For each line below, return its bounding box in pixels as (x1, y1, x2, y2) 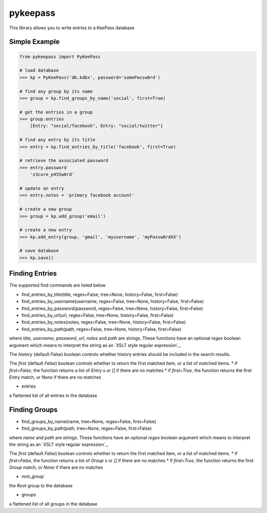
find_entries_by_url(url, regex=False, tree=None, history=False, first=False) (21, 312, 174, 318)
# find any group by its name (19, 88, 93, 94)
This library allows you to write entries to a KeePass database (9, 25, 134, 31)
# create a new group (19, 206, 72, 212)
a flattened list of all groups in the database (9, 501, 97, 507)
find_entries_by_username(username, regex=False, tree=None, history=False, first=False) (21, 298, 204, 304)
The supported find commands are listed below (9, 283, 106, 288)
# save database (19, 248, 59, 254)
